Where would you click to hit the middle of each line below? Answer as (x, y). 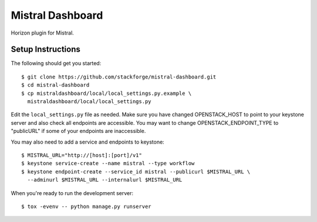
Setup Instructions (45, 49)
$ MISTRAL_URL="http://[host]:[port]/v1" (82, 155)
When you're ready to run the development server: (72, 193)
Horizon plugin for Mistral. (43, 33)
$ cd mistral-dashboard (55, 85)
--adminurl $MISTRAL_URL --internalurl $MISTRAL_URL (105, 180)
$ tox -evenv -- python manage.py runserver (87, 206)
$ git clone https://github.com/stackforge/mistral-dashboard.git (119, 77)
